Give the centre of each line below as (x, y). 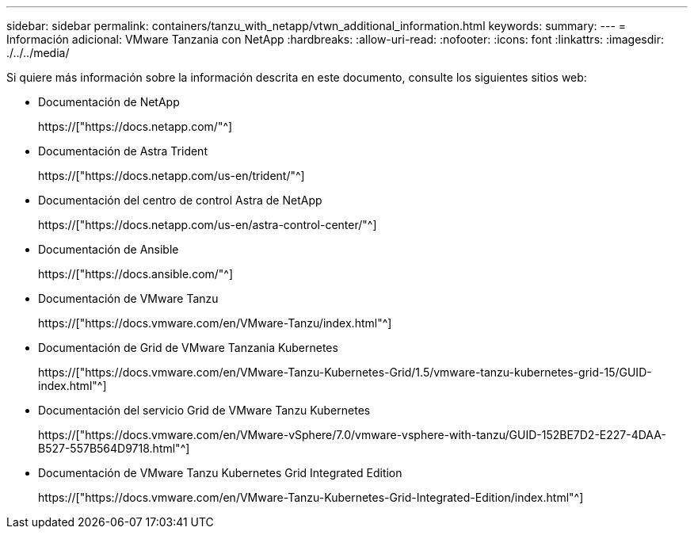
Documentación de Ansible (109, 249)
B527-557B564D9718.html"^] (114, 448)
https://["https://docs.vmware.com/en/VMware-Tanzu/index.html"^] (215, 323)
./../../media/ (38, 53)
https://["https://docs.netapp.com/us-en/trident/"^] (172, 176)
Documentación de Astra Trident (123, 151)
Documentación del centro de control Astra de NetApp (180, 200)
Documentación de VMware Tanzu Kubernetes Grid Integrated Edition (220, 473)
